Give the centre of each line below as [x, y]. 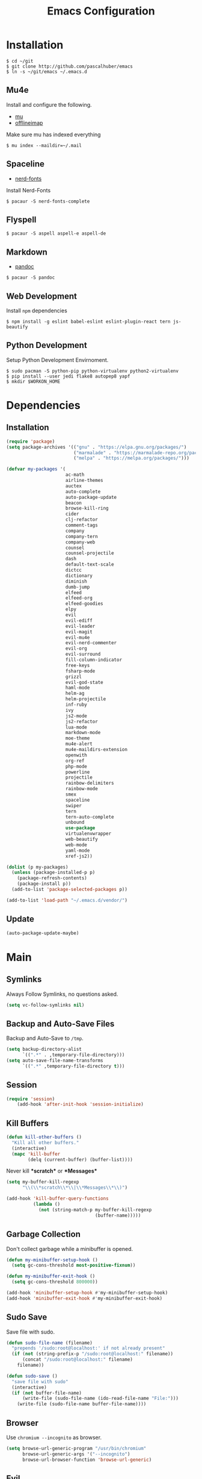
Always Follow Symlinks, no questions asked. [62, 994]
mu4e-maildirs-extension [96, 750]
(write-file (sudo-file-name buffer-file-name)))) [82, 1404]
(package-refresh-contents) [52, 878]
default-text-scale [90, 565]
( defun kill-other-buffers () [44, 1137]
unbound [75, 822]
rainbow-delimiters [90, 783]
